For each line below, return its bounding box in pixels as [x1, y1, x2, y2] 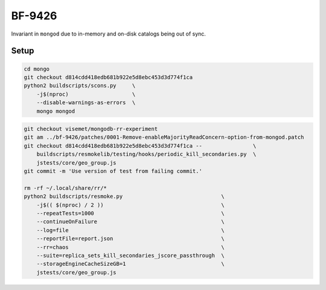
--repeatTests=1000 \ [36, 210, 225, 216]
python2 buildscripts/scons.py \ [24, 82, 136, 89]
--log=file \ [36, 227, 225, 233]
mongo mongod [36, 107, 75, 115]
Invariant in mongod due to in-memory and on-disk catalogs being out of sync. [11, 30, 206, 37]
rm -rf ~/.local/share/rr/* [24, 184, 107, 191]
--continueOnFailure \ [36, 218, 225, 225]
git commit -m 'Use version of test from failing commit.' [24, 168, 202, 175]
